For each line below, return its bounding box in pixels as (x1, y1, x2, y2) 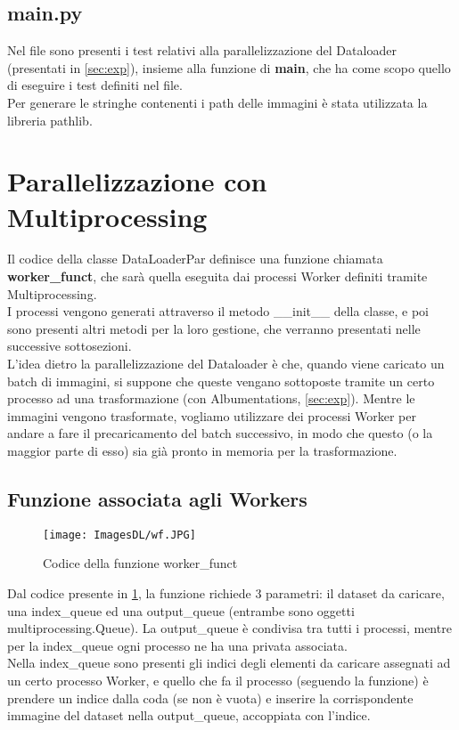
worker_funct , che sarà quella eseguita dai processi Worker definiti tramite (7, 267, 428, 286)
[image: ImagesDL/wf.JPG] (43, 528, 196, 541)
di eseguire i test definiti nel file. (7, 76, 183, 94)
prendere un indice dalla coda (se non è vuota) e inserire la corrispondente (7, 688, 414, 707)
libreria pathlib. (7, 110, 93, 129)
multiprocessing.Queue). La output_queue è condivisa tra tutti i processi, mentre (7, 619, 452, 637)
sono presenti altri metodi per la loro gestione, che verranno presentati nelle (7, 319, 421, 337)
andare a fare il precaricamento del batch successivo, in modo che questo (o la (7, 424, 433, 442)
